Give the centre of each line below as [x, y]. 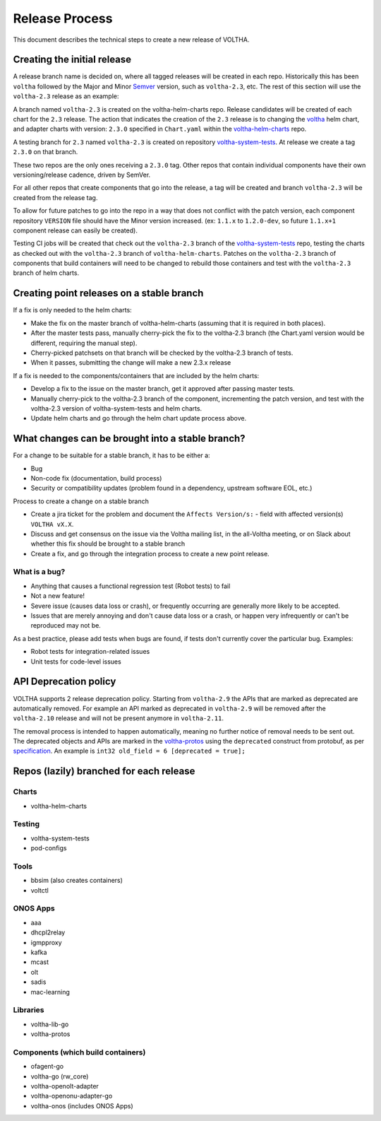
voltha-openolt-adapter [65, 1086]
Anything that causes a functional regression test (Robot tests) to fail [131, 586]
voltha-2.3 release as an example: [66, 96]
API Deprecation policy [65, 682]
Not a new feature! [58, 596]
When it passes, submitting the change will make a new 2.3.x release [131, 363]
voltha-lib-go [50, 1024]
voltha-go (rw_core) [60, 1076]
